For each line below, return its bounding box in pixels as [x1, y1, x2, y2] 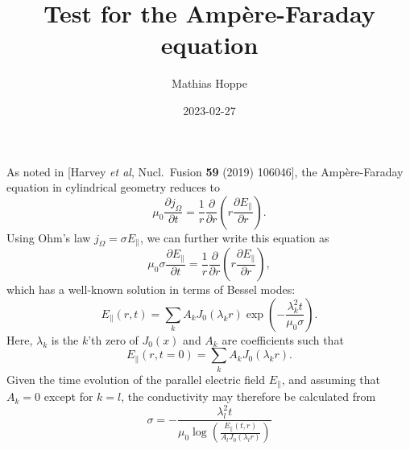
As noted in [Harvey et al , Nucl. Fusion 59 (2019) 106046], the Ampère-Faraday [6, 163, 404, 180]
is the [51, 331, 79, 348]
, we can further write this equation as [139, 229, 329, 246]
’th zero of [88, 331, 139, 348]
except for [43, 388, 93, 405]
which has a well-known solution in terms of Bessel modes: [6, 281, 296, 298]
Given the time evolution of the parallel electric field [6, 370, 266, 387]
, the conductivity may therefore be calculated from [121, 388, 376, 405]
